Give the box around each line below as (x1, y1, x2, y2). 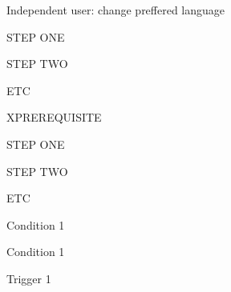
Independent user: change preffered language (6, 2, 225, 18)
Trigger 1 (6, 270, 51, 286)
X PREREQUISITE (6, 109, 102, 126)
